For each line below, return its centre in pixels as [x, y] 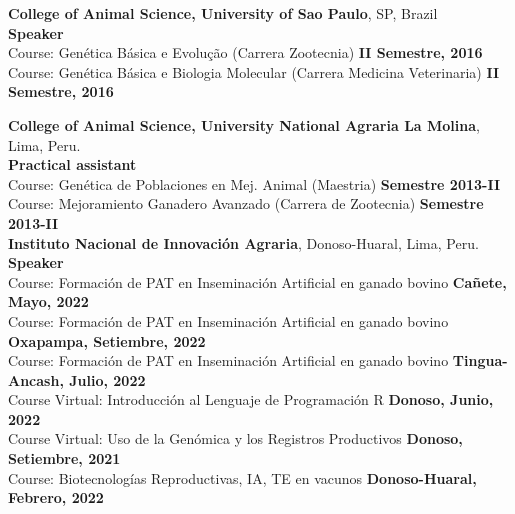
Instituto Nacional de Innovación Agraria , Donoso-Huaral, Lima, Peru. [243, 242]
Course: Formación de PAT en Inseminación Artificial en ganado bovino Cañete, [257, 281]
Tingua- [480, 360]
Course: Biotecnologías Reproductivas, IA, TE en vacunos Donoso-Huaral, [242, 477]
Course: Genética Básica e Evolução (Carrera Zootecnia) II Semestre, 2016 [245, 52]
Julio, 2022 [107, 379]
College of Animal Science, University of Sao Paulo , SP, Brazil [223, 13]
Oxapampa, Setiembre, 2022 [107, 340]
